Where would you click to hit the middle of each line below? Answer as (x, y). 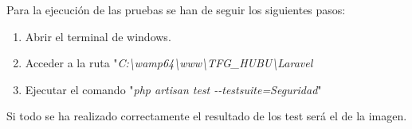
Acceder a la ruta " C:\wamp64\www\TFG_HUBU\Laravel (169, 63)
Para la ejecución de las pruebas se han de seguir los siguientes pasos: (176, 9)
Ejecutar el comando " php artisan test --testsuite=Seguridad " (173, 89)
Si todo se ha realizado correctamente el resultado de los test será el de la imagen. (207, 116)
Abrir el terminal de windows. (98, 36)
